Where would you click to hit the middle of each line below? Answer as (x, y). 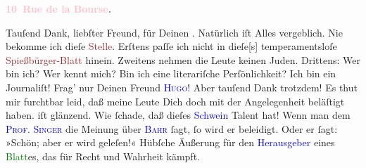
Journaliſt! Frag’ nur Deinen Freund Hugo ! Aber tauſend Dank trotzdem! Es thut (182, 87)
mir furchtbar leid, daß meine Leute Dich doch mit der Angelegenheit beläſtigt (175, 101)
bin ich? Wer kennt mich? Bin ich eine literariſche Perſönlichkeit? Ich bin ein (171, 73)
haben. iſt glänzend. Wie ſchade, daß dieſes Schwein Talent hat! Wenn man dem (178, 115)
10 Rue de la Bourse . (59, 8)
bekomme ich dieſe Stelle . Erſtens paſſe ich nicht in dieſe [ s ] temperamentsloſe (171, 46)
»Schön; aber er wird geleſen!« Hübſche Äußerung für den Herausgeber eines (170, 142)
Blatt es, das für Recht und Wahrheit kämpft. (103, 156)
